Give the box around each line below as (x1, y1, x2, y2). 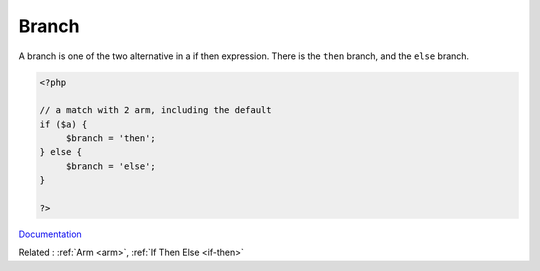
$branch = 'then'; (65, 133, 157, 144)
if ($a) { (39, 118, 88, 130)
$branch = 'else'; (65, 160, 157, 172)
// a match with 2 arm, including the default (39, 105, 272, 116)
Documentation (18, 228, 82, 240)
